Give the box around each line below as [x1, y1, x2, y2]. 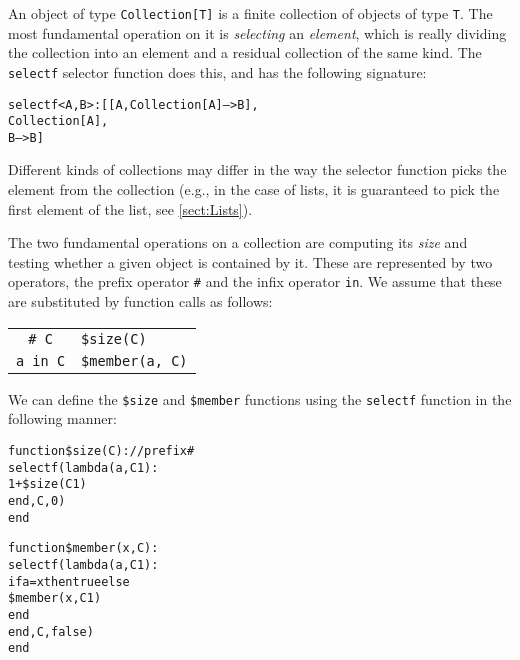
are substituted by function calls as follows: [8, 291, 273, 312]
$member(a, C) [81, 352, 188, 369]
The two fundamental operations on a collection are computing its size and [8, 232, 468, 253]
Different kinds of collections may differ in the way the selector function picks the [8, 159, 507, 180]
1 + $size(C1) [8, 477, 87, 492]
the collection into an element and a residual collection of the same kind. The [8, 42, 482, 63]
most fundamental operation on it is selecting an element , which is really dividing [8, 22, 507, 43]
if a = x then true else [8, 574, 130, 589]
